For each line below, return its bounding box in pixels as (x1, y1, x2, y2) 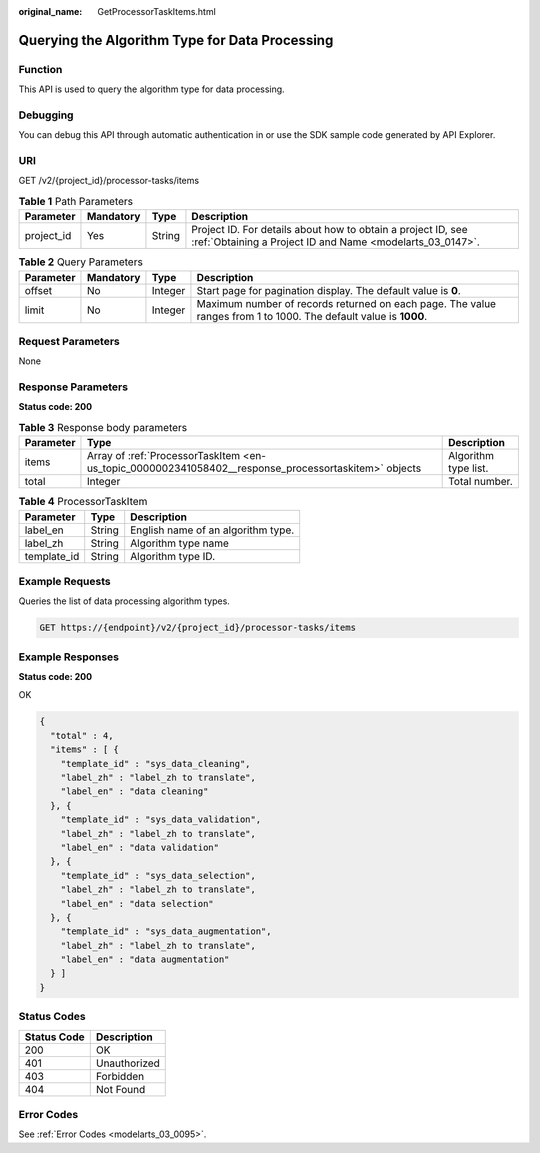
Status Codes (18, 1010, 86, 1024)
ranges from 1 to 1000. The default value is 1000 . (196, 309, 428, 323)
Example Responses (18, 650, 120, 664)
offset (24, 283, 53, 297)
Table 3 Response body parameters (18, 421, 188, 435)
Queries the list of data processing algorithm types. (18, 595, 230, 607)
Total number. (448, 475, 514, 489)
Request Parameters (18, 334, 120, 348)
